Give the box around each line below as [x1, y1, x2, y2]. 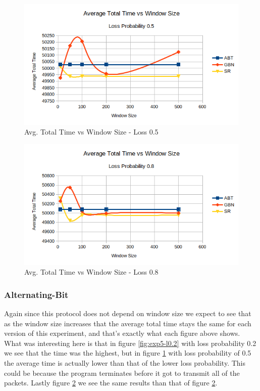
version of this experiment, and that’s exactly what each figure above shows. [4, 328, 240, 338]
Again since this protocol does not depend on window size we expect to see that [4, 308, 251, 318]
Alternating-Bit [4, 288, 69, 300]
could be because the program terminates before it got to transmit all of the [4, 367, 240, 378]
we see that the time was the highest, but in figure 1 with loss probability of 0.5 [4, 347, 251, 358]
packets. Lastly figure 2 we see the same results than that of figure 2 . [4, 377, 218, 388]
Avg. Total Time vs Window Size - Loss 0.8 [24, 267, 159, 277]
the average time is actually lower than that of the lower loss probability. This [4, 357, 246, 368]
